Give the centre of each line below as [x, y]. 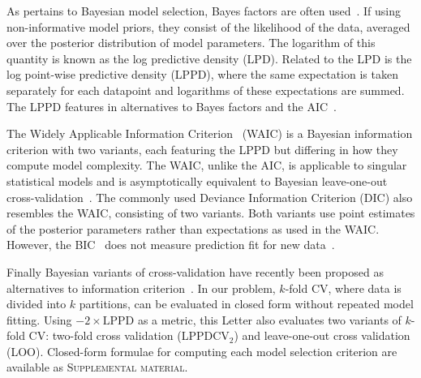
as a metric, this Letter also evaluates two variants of [269, 319]
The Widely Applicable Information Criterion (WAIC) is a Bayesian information [210, 133]
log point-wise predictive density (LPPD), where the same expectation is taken [202, 74]
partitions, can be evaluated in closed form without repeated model [246, 304]
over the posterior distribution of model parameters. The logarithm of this [191, 43]
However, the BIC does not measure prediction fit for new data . [171, 245]
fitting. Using [39, 319]
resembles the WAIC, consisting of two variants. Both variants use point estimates [211, 213]
